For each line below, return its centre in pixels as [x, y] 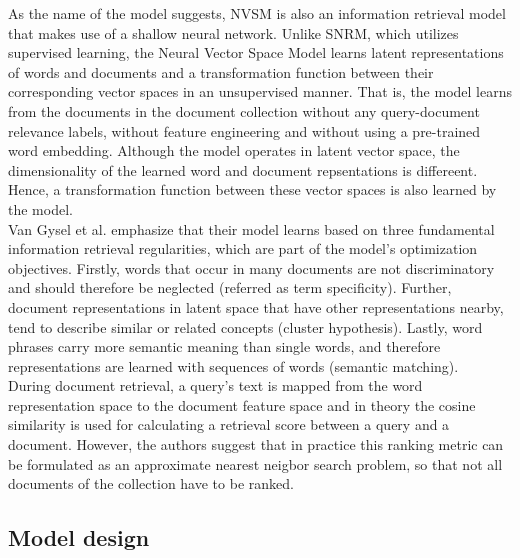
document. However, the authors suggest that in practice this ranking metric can [256, 444]
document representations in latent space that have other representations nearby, [256, 306]
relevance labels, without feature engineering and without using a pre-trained [244, 130]
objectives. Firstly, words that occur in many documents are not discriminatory [251, 267]
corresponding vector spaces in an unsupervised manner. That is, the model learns [260, 91]
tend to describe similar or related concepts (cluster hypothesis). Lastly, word [245, 326]
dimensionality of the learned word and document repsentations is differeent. [243, 169]
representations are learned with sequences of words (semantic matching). [233, 365]
